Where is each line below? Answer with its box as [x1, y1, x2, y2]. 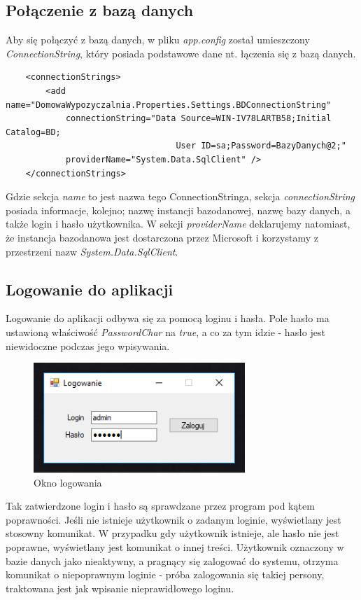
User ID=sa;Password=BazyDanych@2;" [176, 141, 346, 151]
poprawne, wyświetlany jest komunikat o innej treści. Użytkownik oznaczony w [6, 539, 344, 554]
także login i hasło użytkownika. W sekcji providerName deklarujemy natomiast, [6, 216, 351, 231]
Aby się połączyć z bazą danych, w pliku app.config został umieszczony [6, 32, 310, 47]
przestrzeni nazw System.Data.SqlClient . [6, 244, 178, 258]
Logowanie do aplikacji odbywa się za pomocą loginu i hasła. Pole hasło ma [6, 311, 330, 326]
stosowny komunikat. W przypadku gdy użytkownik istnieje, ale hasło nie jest [6, 526, 339, 540]
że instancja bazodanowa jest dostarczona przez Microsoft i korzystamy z [6, 230, 318, 244]
